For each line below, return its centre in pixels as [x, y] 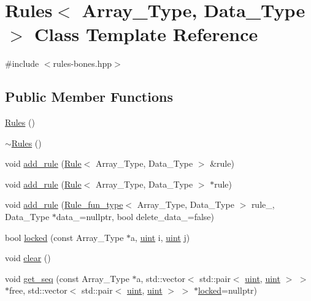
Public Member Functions [89, 97]
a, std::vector [161, 278]
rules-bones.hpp [83, 63]
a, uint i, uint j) [160, 237]
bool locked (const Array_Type [64, 237]
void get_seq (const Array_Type [67, 278]
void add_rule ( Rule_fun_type [64, 204]
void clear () [28, 258]
